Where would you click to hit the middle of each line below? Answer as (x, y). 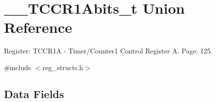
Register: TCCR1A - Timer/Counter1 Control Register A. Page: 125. (108, 51)
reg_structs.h (63, 67)
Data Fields (34, 93)
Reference (38, 27)
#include (18, 67)
